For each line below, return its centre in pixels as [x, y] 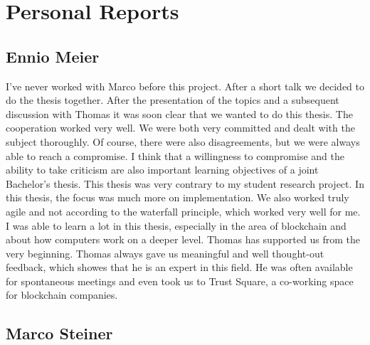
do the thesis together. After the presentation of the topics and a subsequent [173, 100]
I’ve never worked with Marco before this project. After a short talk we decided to [185, 86]
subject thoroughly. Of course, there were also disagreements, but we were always [183, 141]
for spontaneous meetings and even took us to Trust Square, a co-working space [180, 281]
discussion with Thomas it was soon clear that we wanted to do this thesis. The [179, 113]
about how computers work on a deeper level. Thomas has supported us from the [183, 239]
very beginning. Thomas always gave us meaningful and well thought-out [165, 253]
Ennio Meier [53, 56]
